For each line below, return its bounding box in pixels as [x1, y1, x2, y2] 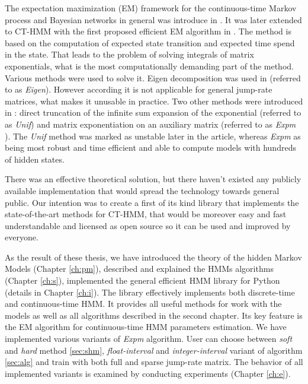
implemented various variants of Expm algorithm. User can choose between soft [5, 332, 293, 345]
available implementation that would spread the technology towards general [5, 184, 280, 196]
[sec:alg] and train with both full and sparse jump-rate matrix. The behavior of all [5, 356, 303, 368]
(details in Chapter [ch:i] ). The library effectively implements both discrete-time [5, 285, 295, 298]
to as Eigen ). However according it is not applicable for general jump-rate [5, 83, 272, 96]
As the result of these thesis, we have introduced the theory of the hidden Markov [5, 250, 302, 263]
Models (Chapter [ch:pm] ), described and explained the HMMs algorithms [5, 262, 274, 275]
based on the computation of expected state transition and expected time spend [5, 36, 295, 49]
